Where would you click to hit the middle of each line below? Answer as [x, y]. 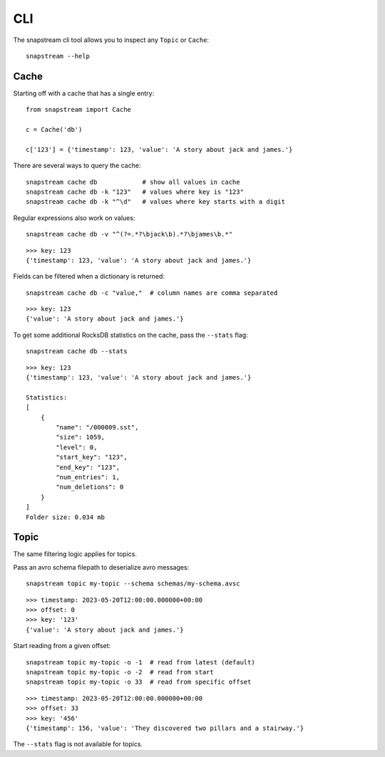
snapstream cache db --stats [77, 351]
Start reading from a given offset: [62, 646]
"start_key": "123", [92, 457]
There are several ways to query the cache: [77, 166]
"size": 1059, [81, 437]
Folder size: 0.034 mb [66, 517]
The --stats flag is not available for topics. [78, 744]
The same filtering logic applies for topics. [75, 554]
